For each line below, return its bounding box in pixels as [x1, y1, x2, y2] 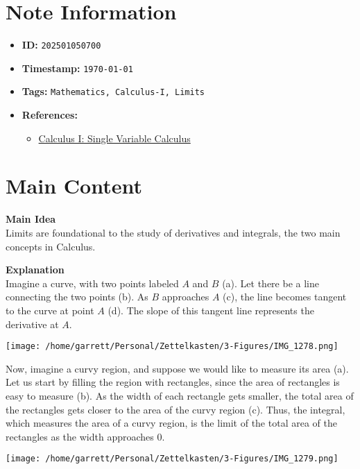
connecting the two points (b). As [6, 289, 148, 304]
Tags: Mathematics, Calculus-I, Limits [22, 84, 205, 99]
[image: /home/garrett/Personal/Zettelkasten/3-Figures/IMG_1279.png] [6, 454, 338, 464]
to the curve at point [6, 302, 94, 317]
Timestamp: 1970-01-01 [22, 60, 133, 75]
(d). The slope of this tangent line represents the [108, 302, 314, 317]
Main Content [6, 171, 142, 200]
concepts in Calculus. [6, 239, 96, 253]
